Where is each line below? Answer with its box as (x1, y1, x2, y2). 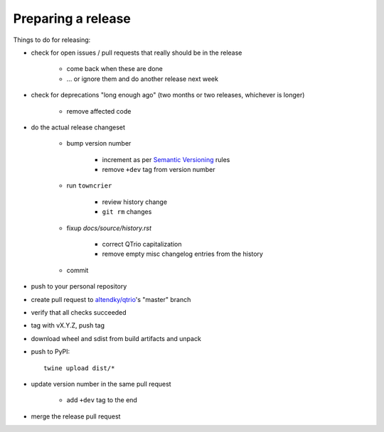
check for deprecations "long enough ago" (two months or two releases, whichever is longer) (31, 91, 305, 99)
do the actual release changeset (31, 123, 126, 131)
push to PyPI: (31, 347, 70, 356)
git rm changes (102, 207, 152, 216)
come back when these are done (66, 65, 163, 73)
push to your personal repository (31, 282, 127, 291)
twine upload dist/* (43, 364, 115, 372)
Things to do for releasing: (13, 36, 91, 44)
